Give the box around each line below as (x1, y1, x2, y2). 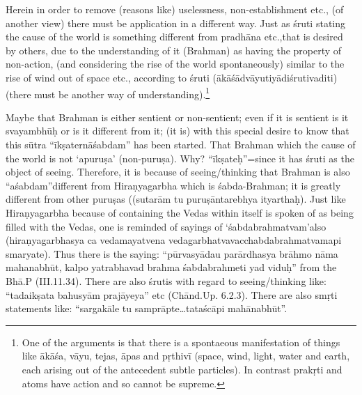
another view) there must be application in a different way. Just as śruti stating (6, 15, 346, 30)
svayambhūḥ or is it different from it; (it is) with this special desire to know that (6, 123, 349, 138)
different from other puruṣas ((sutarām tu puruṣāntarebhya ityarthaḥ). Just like (6, 192, 346, 206)
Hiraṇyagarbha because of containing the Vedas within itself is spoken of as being (6, 205, 354, 219)
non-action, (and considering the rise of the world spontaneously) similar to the (6, 56, 345, 71)
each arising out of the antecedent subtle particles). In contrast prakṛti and (22, 362, 343, 376)
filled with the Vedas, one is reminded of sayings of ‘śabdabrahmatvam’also (6, 219, 326, 233)
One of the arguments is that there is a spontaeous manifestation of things (22, 334, 340, 349)
